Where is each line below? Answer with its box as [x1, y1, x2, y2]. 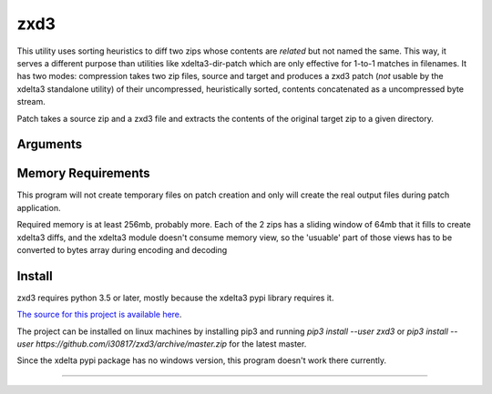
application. [16, 202, 61, 213]
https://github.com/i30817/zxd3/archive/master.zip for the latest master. [35, 338, 307, 349]
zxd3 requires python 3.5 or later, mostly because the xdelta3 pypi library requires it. [16, 292, 334, 303]
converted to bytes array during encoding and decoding [16, 244, 228, 255]
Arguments [16, 136, 83, 152]
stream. [16, 96, 46, 107]
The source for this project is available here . [16, 309, 182, 320]
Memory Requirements [16, 166, 150, 181]
